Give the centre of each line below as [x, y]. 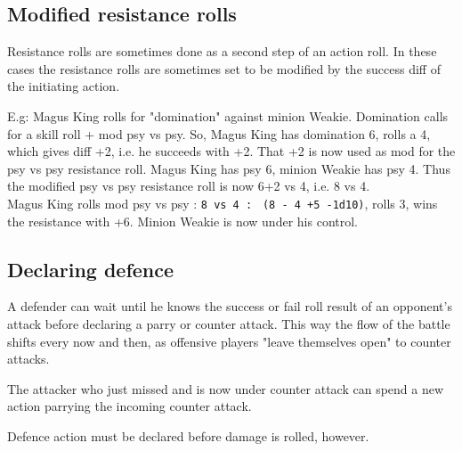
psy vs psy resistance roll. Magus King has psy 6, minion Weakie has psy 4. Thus [229, 168]
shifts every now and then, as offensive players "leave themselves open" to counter [229, 341]
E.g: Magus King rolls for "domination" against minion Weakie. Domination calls [228, 115]
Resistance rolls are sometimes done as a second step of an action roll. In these [222, 51]
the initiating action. [64, 86]
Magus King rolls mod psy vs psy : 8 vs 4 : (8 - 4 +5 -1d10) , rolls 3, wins [223, 203]
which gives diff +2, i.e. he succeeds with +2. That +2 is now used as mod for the [231, 151]
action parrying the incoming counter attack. [130, 406]
